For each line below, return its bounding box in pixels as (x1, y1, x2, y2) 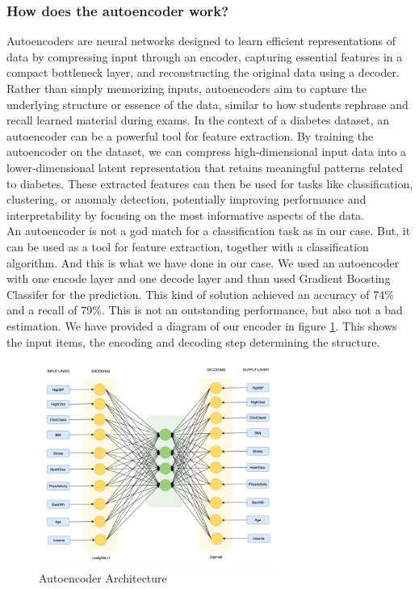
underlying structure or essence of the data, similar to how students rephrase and (6, 95, 409, 112)
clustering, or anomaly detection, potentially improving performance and (6, 191, 367, 208)
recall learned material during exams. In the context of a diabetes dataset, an (6, 111, 390, 128)
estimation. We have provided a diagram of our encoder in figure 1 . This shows (6, 317, 397, 334)
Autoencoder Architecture (39, 570, 167, 587)
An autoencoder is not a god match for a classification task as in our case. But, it (6, 222, 411, 239)
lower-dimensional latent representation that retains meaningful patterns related (6, 158, 403, 175)
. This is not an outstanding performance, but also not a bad (101, 301, 403, 318)
